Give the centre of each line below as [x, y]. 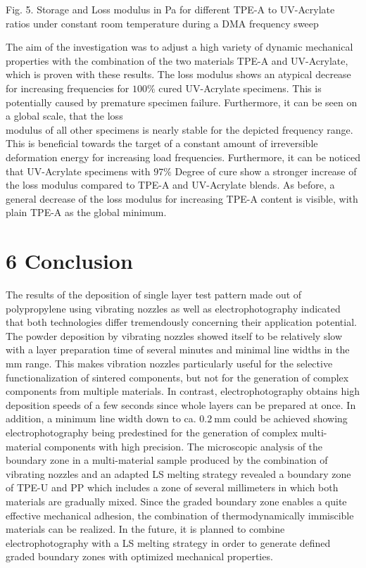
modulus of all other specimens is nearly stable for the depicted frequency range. [179, 129]
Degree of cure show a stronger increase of [266, 171]
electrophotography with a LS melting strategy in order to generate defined [168, 542]
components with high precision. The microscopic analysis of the [184, 446]
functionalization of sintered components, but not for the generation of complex [177, 377]
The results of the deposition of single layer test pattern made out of [154, 295]
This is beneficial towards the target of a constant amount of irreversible [162, 143]
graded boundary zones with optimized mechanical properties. [139, 556]
